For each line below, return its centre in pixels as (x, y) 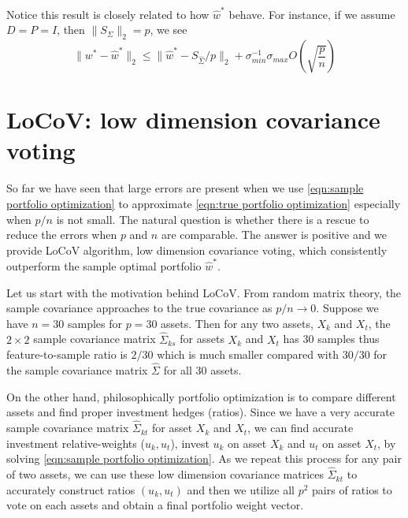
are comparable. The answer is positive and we (274, 235)
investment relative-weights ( (76, 443)
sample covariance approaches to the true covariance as (139, 308)
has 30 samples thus (331, 339)
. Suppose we (347, 308)
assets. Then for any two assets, (237, 323)
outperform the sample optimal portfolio (104, 266)
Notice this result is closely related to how (108, 14)
